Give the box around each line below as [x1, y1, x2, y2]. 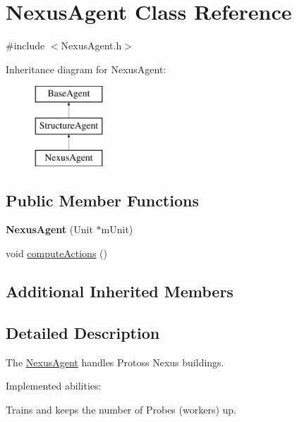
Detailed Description [6, 321, 160, 343]
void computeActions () [6, 246, 107, 261]
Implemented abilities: [6, 378, 102, 393]
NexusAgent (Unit [6, 222, 93, 237]
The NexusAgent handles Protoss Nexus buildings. [6, 354, 224, 369]
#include [6, 38, 45, 53]
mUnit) [101, 222, 133, 237]
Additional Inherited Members [6, 280, 234, 302]
